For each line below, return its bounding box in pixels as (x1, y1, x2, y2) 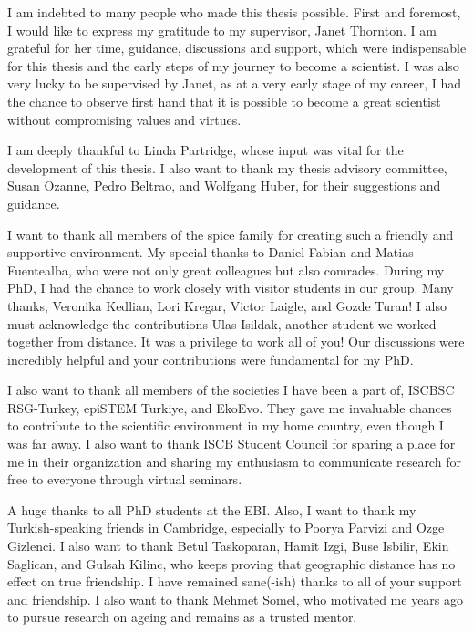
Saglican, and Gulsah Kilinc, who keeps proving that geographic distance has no (7, 554, 456, 573)
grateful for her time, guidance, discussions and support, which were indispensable (7, 38, 467, 57)
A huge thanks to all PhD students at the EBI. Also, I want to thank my (7, 500, 416, 519)
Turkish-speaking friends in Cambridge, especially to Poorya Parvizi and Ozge (7, 518, 445, 537)
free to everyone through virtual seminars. (7, 470, 242, 489)
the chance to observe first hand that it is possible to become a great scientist (7, 91, 441, 110)
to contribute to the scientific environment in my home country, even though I (7, 416, 444, 435)
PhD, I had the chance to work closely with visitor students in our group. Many (7, 278, 454, 297)
